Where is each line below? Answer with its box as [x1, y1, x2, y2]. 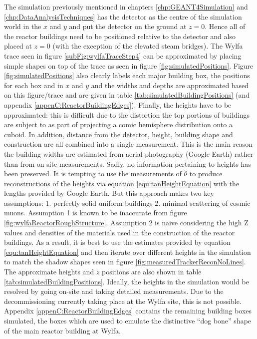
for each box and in [4, 80, 63, 90]
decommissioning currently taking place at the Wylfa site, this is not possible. [4, 295, 242, 306]
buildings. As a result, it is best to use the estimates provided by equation [4, 237, 231, 247]
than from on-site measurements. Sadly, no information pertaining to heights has [4, 158, 251, 169]
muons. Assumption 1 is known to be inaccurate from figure [4, 207, 187, 218]
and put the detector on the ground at [69, 21, 187, 32]
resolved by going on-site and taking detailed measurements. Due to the [4, 286, 224, 296]
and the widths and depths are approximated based [91, 80, 249, 90]
